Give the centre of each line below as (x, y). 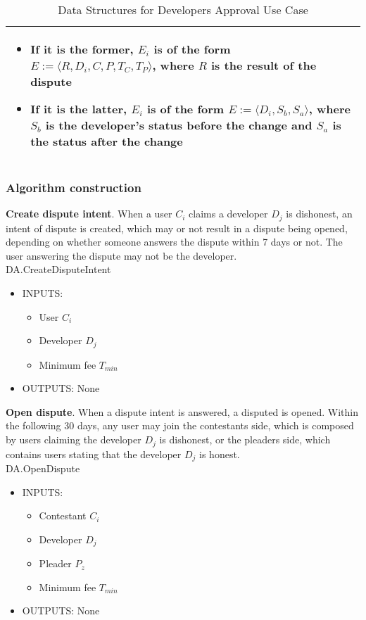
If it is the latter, (79, 109)
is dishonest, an (319, 214)
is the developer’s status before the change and (179, 125)
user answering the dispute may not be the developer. (121, 255)
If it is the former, (82, 49)
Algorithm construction (74, 187)
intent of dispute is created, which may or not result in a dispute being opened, (177, 228)
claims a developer (228, 214)
